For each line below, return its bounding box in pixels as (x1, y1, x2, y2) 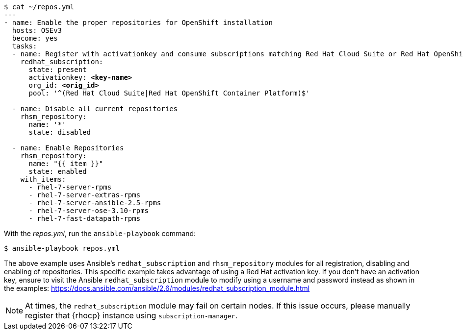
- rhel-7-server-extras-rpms (28, 191, 141, 199)
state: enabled (28, 167, 87, 175)
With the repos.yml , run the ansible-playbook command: (4, 229, 196, 238)
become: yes (12, 34, 58, 42)
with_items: (20, 175, 66, 183)
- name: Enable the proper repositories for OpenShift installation (4, 19, 273, 26)
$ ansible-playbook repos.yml (4, 244, 120, 252)
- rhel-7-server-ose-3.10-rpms (28, 207, 149, 215)
